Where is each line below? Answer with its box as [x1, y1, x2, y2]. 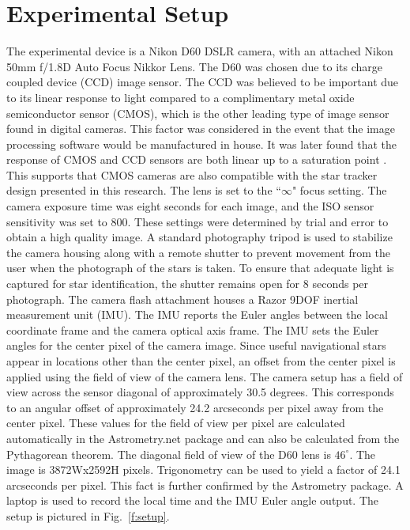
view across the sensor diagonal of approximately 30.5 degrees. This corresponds [6, 384, 394, 400]
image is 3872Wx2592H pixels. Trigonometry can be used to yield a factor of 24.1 [6, 461, 401, 478]
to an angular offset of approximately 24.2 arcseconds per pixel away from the [6, 399, 384, 415]
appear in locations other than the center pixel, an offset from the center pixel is [6, 353, 396, 369]
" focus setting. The [292, 182, 387, 199]
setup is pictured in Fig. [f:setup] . [6, 507, 170, 524]
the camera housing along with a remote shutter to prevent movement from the [6, 244, 391, 260]
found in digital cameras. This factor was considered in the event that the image [6, 120, 395, 137]
